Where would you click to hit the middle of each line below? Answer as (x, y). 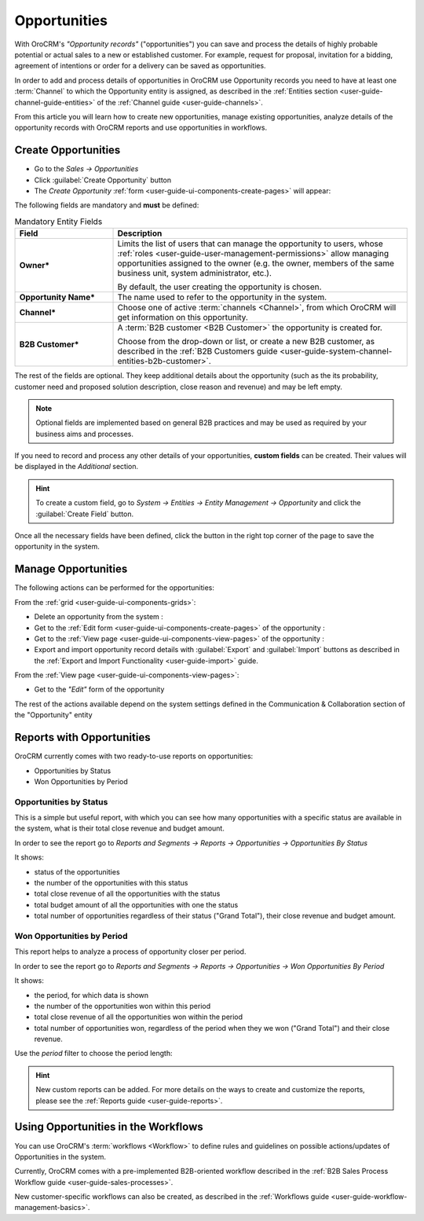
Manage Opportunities (71, 569)
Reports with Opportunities (82, 737)
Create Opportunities (68, 150)
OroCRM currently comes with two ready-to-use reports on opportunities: (134, 756)
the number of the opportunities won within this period (122, 1006)
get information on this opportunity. (183, 317)
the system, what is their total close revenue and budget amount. (120, 828)
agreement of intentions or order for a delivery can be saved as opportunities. (140, 66)
